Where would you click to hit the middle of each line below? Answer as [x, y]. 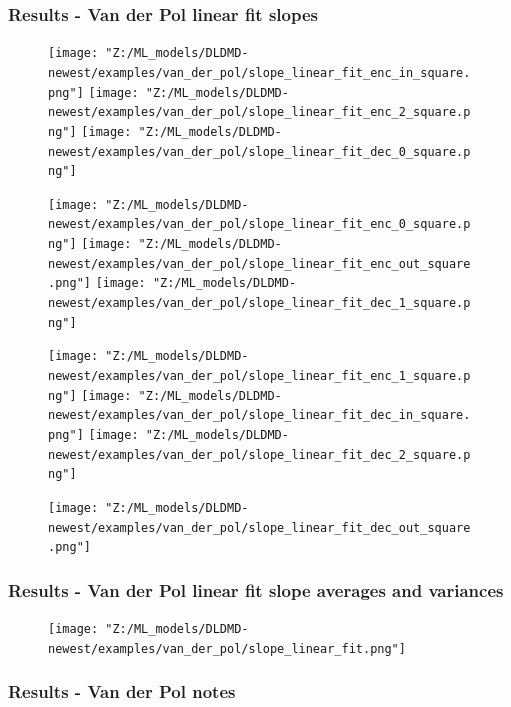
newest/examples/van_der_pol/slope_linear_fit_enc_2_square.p [259, 112]
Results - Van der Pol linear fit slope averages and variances [256, 589]
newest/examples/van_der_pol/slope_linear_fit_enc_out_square [259, 263]
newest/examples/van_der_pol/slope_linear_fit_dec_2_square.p [259, 454]
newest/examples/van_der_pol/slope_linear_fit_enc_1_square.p [259, 376]
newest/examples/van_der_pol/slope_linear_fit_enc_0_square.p [259, 224]
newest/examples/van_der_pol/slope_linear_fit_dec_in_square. [259, 415]
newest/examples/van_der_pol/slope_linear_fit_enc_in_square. [259, 72]
